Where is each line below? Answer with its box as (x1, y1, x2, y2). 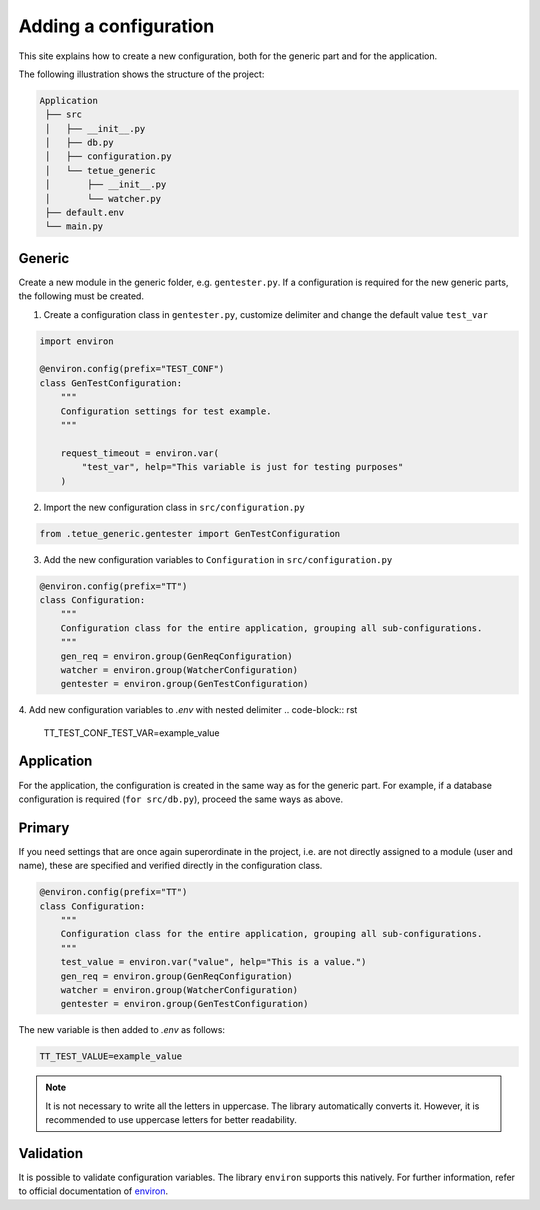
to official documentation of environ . (18, 1185, 169, 1197)
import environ (39, 335, 114, 347)
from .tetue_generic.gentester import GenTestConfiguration (39, 528, 341, 539)
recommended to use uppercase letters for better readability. (45, 1114, 297, 1126)
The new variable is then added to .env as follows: (18, 1024, 225, 1036)
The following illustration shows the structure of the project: (18, 68, 265, 80)
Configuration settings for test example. (60, 405, 272, 417)
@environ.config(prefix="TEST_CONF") (39, 363, 225, 375)
